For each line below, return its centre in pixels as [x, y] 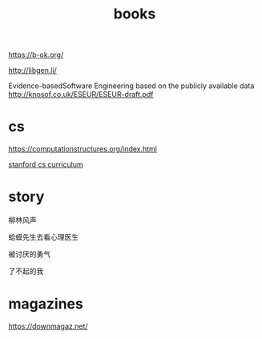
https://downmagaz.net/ [48, 326]
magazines [46, 304]
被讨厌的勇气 [29, 254]
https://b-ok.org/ [36, 55]
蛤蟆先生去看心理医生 [43, 237]
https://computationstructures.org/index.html [83, 149]
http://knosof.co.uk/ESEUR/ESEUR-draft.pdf [81, 95]
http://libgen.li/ [33, 71]
